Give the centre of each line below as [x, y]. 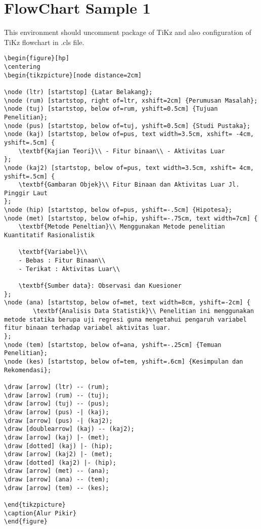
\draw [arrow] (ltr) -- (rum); [57, 387]
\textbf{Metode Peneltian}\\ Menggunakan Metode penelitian [122, 227]
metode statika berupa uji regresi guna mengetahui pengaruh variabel [125, 319]
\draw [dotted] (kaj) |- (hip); [58, 446]
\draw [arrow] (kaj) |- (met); [57, 437]
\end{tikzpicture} [35, 505]
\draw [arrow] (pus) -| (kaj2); [58, 421]
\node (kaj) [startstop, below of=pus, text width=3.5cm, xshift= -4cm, [129, 134]
